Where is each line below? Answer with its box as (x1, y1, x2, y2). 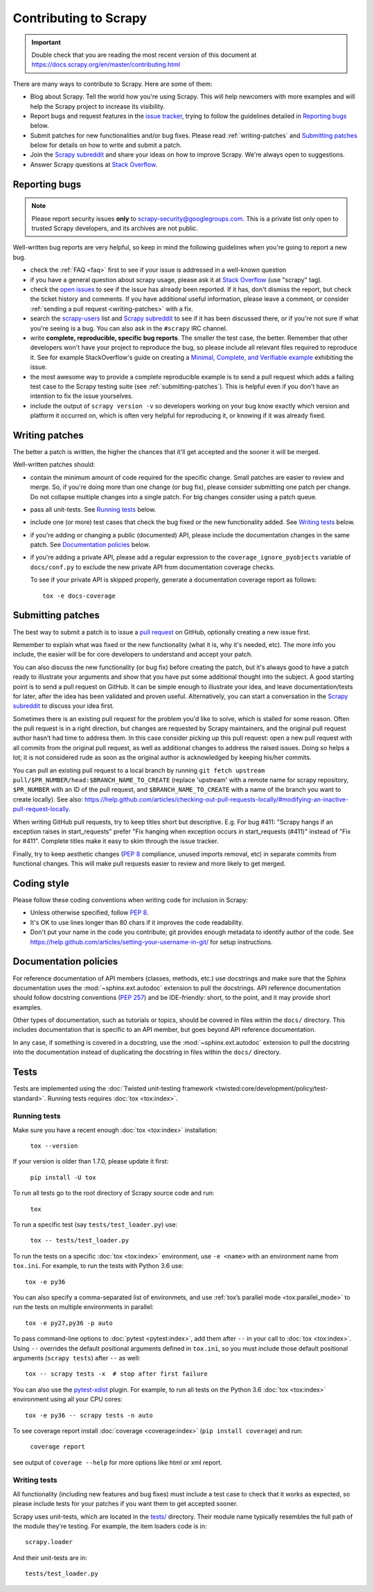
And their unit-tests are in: (12, 1553, 88, 1561)
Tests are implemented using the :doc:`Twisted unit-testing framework (12, 1084, 214, 1093)
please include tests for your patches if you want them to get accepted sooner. (12, 1500, 238, 1508)
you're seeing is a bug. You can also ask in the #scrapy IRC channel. (30, 324, 228, 332)
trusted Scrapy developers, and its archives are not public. (31, 224, 199, 232)
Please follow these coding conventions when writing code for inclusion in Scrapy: (12, 896, 249, 904)
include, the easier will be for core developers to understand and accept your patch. (12, 650, 253, 659)
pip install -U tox (30, 1173, 96, 1182)
